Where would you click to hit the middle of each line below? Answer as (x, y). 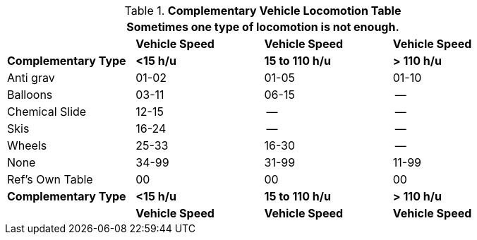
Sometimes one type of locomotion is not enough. (263, 27)
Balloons (30, 95)
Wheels (27, 145)
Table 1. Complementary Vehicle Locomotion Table (263, 11)
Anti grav (31, 78)
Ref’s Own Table (50, 179)
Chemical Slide (47, 112)
